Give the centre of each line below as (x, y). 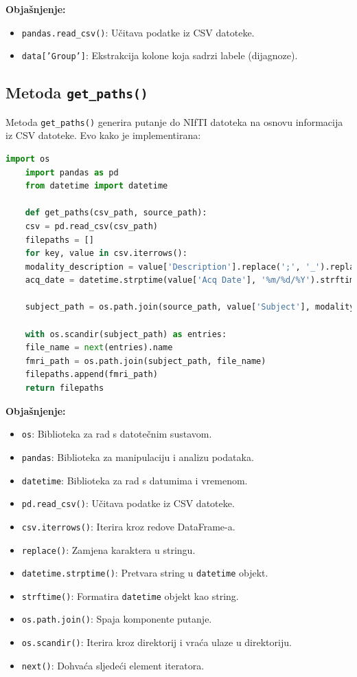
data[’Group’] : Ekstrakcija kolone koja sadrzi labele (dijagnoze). (160, 55)
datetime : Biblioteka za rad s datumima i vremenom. (135, 480)
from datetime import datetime (96, 186)
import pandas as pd (72, 172)
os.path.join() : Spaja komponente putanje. (117, 619)
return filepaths (65, 388)
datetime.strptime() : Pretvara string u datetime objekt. (145, 573)
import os (28, 159)
